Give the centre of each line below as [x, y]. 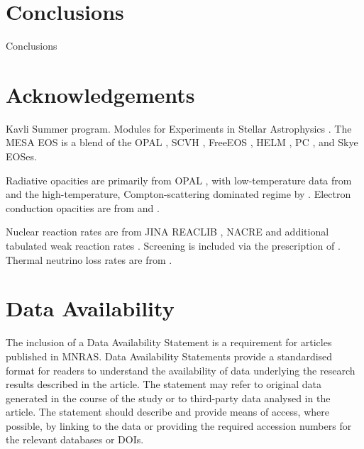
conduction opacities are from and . [83, 207]
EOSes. [21, 156]
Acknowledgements [100, 94]
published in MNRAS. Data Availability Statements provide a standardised [169, 356]
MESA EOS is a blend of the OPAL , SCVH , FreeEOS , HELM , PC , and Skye [182, 142]
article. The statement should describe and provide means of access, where [167, 412]
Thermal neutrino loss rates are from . [89, 259]
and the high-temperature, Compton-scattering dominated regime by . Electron [178, 194]
